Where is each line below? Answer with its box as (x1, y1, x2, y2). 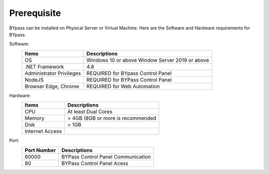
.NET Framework (24, 63, 64, 70)
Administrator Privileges (24, 70, 81, 77)
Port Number (24, 147, 56, 154)
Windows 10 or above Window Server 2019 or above (86, 56, 209, 63)
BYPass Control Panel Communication (61, 153, 151, 160)
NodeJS (24, 76, 44, 83)
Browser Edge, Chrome (24, 83, 80, 90)
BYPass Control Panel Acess (61, 160, 129, 167)
